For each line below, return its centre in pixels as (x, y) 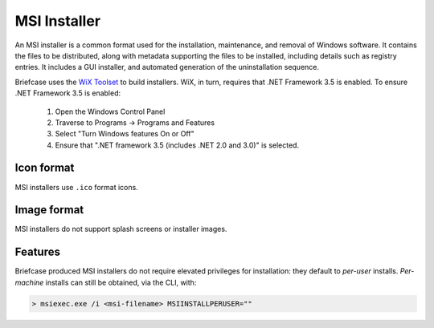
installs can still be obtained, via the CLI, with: (121, 282)
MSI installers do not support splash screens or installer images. (121, 229)
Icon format (45, 168)
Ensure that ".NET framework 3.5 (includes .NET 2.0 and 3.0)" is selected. (177, 145)
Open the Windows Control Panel (110, 111)
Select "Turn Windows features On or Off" (125, 134)
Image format (49, 210)
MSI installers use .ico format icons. (76, 187)
